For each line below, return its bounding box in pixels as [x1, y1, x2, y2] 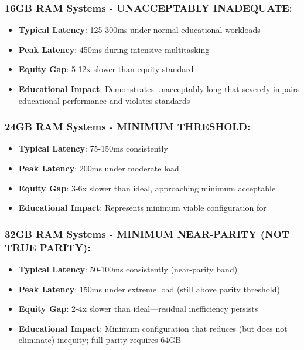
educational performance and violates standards [18, 94, 190, 106]
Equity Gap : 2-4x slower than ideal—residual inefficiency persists [18, 302, 258, 315]
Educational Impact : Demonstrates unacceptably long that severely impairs [18, 83, 300, 95]
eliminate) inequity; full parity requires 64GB [18, 334, 182, 346]
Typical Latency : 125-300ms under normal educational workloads [18, 23, 261, 36]
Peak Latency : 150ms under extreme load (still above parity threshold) [18, 282, 280, 295]
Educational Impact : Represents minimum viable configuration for [18, 201, 267, 214]
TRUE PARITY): [5, 240, 91, 254]
